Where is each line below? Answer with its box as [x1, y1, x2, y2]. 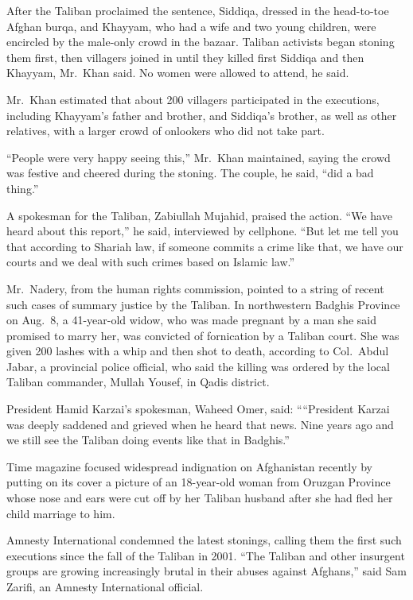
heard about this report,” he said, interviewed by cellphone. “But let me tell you [6, 223, 399, 239]
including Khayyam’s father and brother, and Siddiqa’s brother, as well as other [6, 106, 397, 123]
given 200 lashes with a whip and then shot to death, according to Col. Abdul [6, 343, 389, 359]
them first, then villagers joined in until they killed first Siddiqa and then [6, 48, 364, 65]
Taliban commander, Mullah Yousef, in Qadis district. [6, 374, 270, 390]
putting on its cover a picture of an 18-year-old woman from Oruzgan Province [6, 474, 391, 490]
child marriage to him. [6, 505, 115, 521]
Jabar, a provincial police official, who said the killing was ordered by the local [6, 358, 390, 374]
